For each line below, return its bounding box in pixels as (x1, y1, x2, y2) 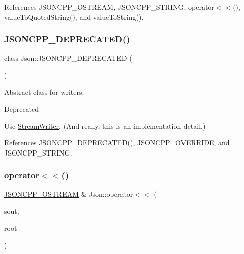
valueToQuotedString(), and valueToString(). (4, 11, 144, 22)
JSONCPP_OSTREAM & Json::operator (4, 188, 133, 199)
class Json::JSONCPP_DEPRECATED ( (4, 53, 132, 63)
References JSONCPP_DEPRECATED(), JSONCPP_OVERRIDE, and (4, 137, 230, 148)
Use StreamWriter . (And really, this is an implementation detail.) (4, 120, 206, 131)
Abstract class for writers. (4, 86, 84, 97)
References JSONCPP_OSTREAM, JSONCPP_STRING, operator (4, 2, 214, 12)
